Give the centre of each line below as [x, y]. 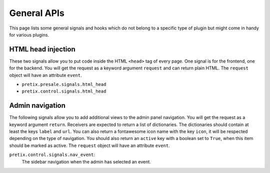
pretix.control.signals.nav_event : [52, 154]
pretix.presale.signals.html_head [64, 84]
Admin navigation [37, 106]
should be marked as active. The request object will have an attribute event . [89, 145]
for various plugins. [29, 34]
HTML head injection [42, 49]
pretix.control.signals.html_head [64, 91]
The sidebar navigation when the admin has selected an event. [86, 161]
